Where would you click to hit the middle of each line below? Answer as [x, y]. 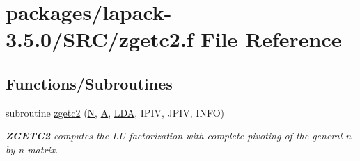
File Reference [271, 39]
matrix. [43, 149]
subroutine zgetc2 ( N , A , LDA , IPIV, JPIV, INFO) [115, 112]
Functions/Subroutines [89, 83]
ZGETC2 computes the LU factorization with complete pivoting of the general [174, 136]
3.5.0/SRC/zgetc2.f [100, 39]
